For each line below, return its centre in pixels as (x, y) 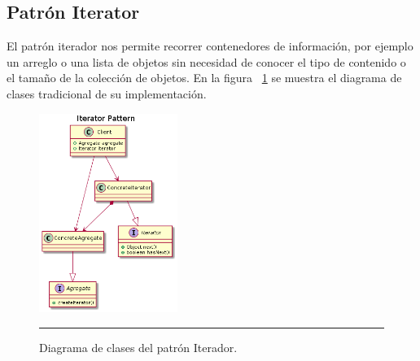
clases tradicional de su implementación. (107, 93)
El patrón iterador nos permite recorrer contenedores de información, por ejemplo (210, 46)
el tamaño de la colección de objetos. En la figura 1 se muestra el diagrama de (204, 78)
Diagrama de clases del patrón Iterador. (138, 347)
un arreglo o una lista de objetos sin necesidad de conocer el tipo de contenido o (206, 61)
